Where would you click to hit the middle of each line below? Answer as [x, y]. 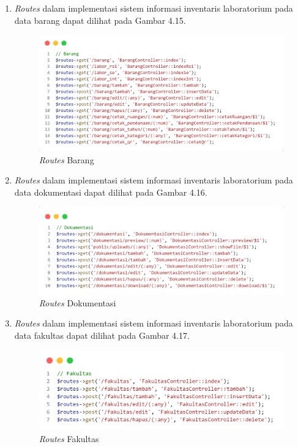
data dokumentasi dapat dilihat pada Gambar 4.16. [111, 192]
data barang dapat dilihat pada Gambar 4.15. [100, 20]
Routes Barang [66, 159]
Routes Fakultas [69, 439]
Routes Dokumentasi [77, 302]
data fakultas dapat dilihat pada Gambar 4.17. [102, 335]
